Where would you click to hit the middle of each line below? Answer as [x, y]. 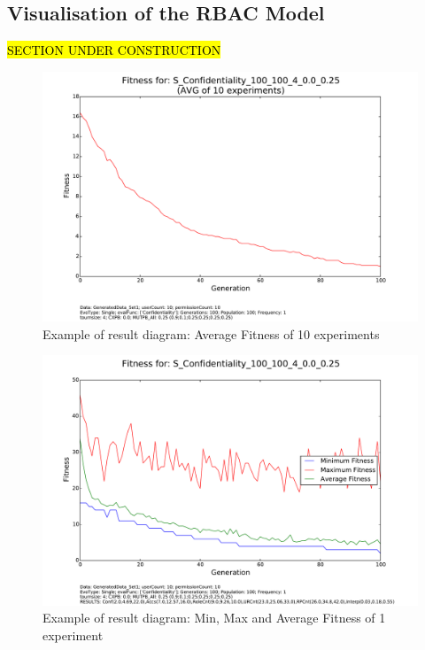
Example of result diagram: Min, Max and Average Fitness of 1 [214, 618]
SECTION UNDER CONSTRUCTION [114, 50]
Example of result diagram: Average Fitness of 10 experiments [211, 333]
